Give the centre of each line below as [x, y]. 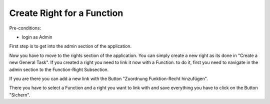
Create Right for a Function [66, 13]
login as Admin [37, 37]
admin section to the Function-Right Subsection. [59, 69]
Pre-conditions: [25, 28]
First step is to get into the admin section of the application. [70, 46]
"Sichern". [20, 94]
